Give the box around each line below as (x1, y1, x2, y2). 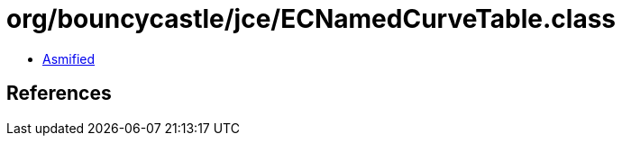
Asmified (42, 50, 96, 67)
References (6, 82, 112, 105)
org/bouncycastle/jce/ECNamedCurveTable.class (6, 4, 617, 34)
